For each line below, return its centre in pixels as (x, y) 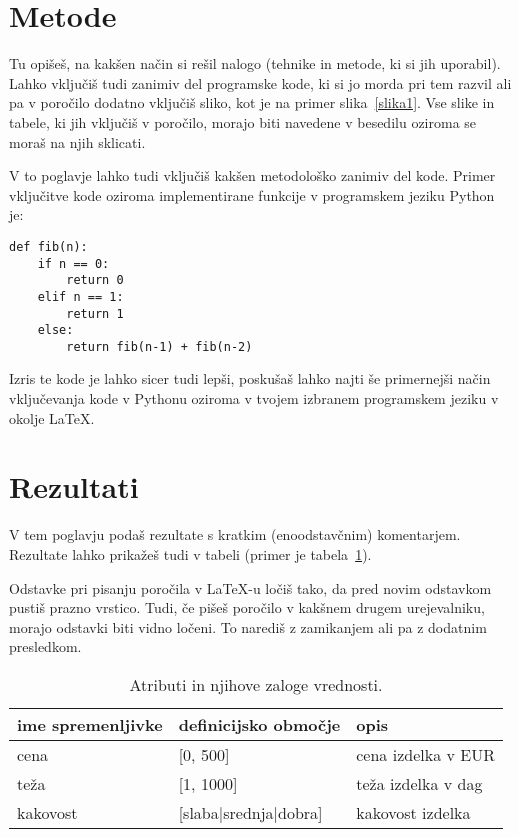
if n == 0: (73, 263)
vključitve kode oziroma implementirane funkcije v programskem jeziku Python (252, 194)
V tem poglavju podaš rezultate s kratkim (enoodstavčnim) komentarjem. (235, 534)
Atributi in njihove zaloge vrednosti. (256, 684)
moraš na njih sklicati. (77, 141)
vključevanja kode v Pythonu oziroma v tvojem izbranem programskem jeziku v (254, 398)
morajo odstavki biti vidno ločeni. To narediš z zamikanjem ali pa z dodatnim (248, 626)
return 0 (95, 280)
